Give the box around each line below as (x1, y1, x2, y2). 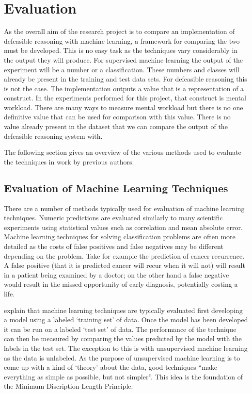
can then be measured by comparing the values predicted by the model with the (4, 333, 242, 344)
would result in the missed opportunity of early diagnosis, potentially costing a (4, 279, 238, 289)
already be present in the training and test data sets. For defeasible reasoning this (4, 74, 247, 84)
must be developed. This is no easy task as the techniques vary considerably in (4, 45, 238, 55)
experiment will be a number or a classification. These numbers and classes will (4, 64, 239, 74)
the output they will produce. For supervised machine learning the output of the (4, 54, 243, 65)
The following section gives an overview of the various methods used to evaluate (4, 147, 241, 157)
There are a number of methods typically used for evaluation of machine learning (4, 203, 245, 213)
